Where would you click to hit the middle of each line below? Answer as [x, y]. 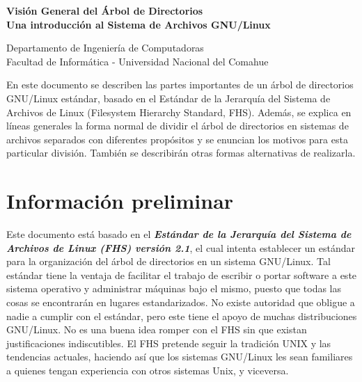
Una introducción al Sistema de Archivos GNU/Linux [139, 24]
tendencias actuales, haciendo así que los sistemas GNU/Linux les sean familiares [180, 357]
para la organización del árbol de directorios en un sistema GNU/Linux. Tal [168, 261]
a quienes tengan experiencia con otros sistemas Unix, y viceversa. [148, 370]
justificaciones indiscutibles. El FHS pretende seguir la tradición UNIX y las [169, 343]
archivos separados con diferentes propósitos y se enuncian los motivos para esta [177, 139]
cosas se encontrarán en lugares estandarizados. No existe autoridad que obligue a [181, 302]
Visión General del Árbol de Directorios [105, 10]
